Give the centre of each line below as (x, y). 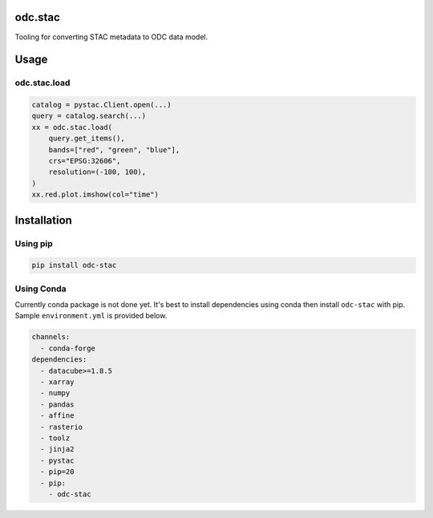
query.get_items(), (87, 139)
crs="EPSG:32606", (85, 161)
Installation (43, 220)
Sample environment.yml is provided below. (91, 316)
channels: (51, 337)
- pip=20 (57, 472)
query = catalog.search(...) (89, 116)
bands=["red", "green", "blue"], (114, 150)
